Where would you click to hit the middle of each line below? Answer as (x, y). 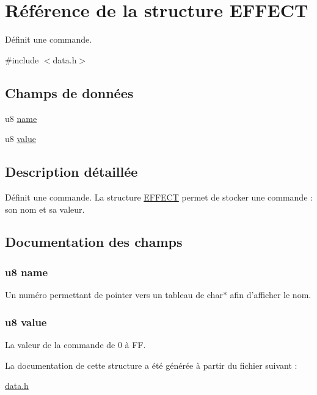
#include (22, 59)
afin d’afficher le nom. (271, 295)
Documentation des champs (94, 242)
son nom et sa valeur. (45, 209)
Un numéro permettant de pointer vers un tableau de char (114, 295)
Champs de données (69, 92)
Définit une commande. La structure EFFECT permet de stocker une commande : (159, 197)
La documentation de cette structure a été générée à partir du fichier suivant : (151, 365)
